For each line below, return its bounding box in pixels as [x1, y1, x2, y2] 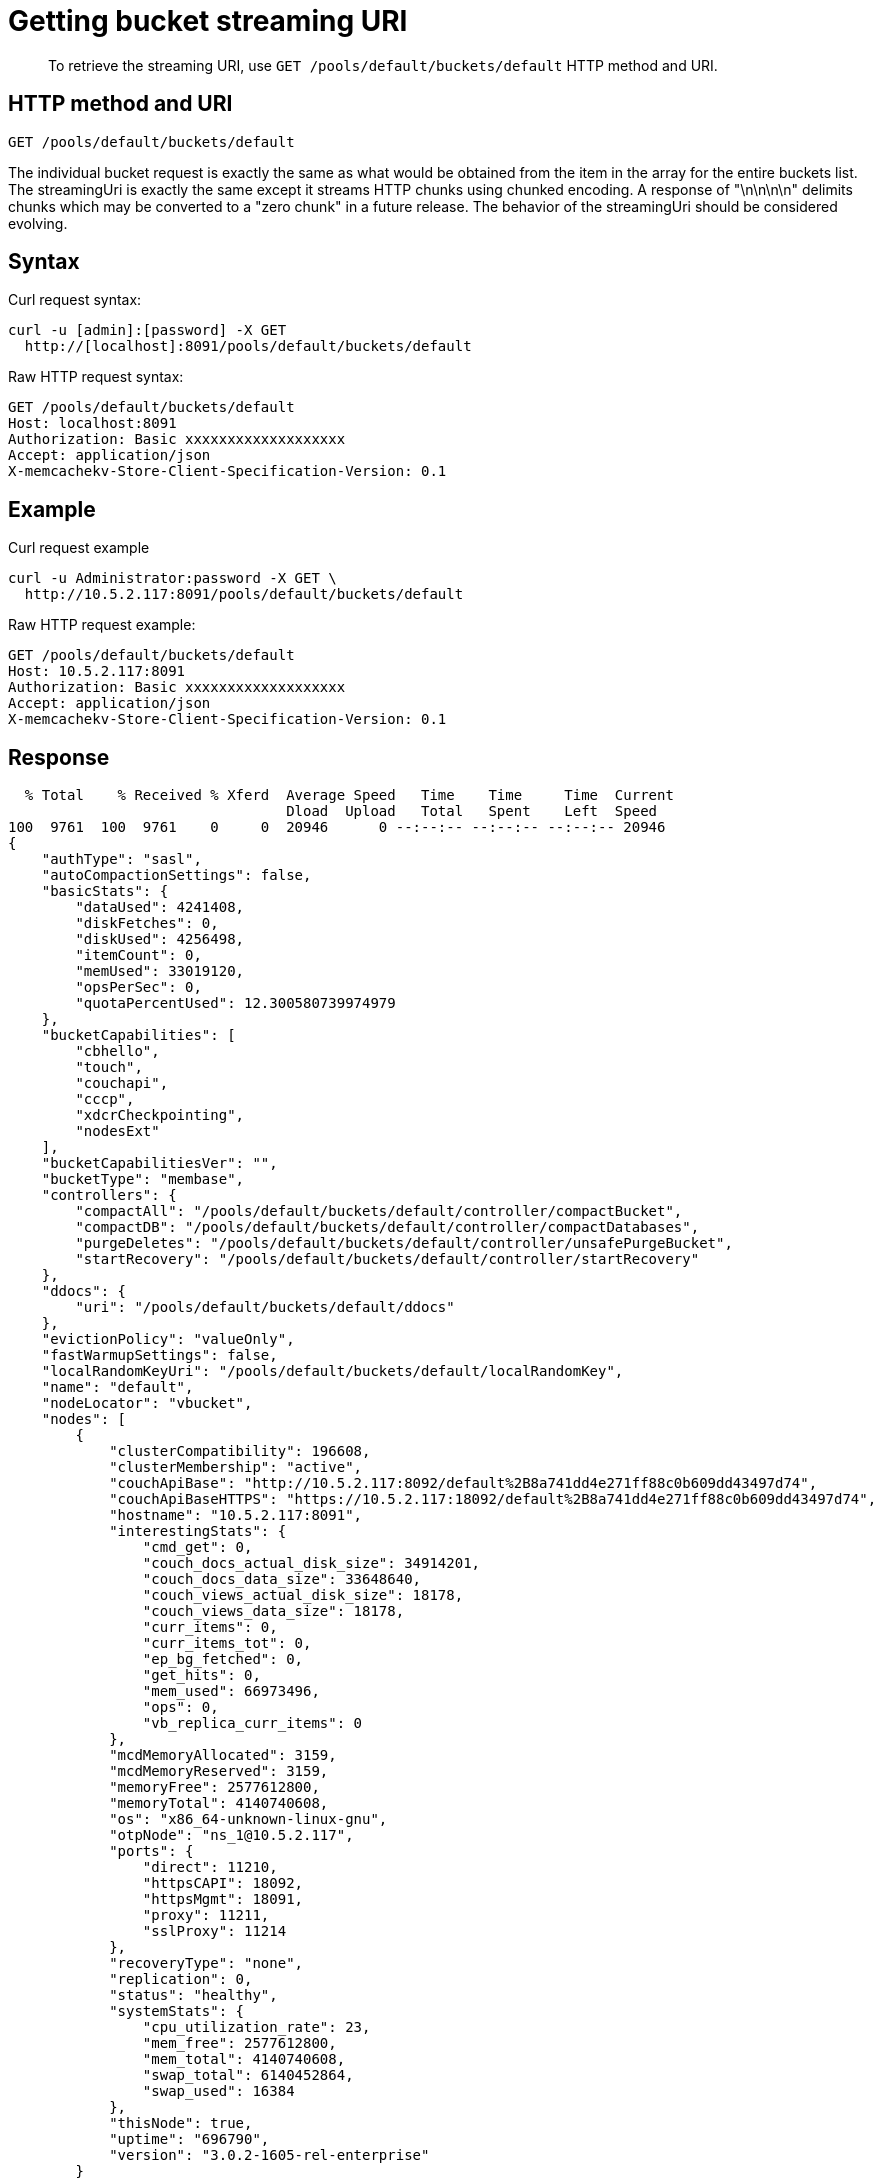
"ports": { [109, 1843, 194, 1860]
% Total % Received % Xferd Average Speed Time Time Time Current [24, 787, 674, 804]
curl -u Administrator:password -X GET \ [8, 570, 337, 587]
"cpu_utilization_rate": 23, [142, 2019, 371, 2036]
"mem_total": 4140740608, [142, 2051, 346, 2068]
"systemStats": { [109, 2003, 245, 2020]
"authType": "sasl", [41, 851, 202, 868]
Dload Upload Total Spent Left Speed [286, 803, 658, 820]
